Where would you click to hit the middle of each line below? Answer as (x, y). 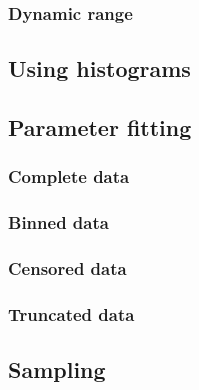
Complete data (69, 176)
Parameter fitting (100, 127)
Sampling (57, 369)
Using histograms (99, 68)
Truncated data (71, 313)
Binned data (58, 222)
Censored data (67, 268)
